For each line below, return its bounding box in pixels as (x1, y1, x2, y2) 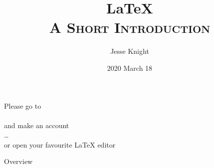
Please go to (4, 100, 41, 111)
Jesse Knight (110, 46, 149, 56)
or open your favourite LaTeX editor (4, 139, 116, 150)
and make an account (4, 120, 69, 130)
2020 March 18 (107, 62, 153, 73)
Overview (4, 156, 33, 167)
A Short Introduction (49, 17, 211, 37)
